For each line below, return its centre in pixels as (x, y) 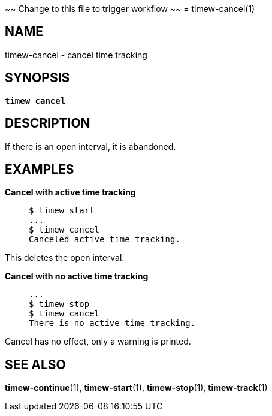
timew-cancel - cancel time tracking (76, 55)
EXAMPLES (40, 169)
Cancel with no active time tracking (77, 276)
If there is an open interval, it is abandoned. (90, 146)
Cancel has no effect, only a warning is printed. (98, 342)
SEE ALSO (35, 364)
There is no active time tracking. (112, 323)
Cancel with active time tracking (70, 192)
